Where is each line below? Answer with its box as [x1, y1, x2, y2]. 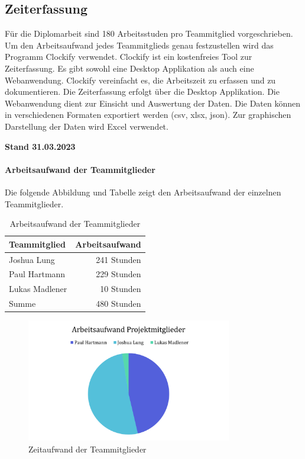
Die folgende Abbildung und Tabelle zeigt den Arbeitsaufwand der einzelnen [5, 185, 281, 198]
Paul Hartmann [9, 268, 66, 280]
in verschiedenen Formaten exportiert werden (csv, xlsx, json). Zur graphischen [5, 108, 291, 121]
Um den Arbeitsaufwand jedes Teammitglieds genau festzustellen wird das [5, 38, 274, 51]
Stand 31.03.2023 [5, 140, 76, 152]
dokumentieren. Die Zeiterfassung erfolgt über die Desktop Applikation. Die [5, 85, 280, 98]
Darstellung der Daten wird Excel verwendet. [5, 120, 168, 132]
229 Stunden [96, 268, 141, 280]
